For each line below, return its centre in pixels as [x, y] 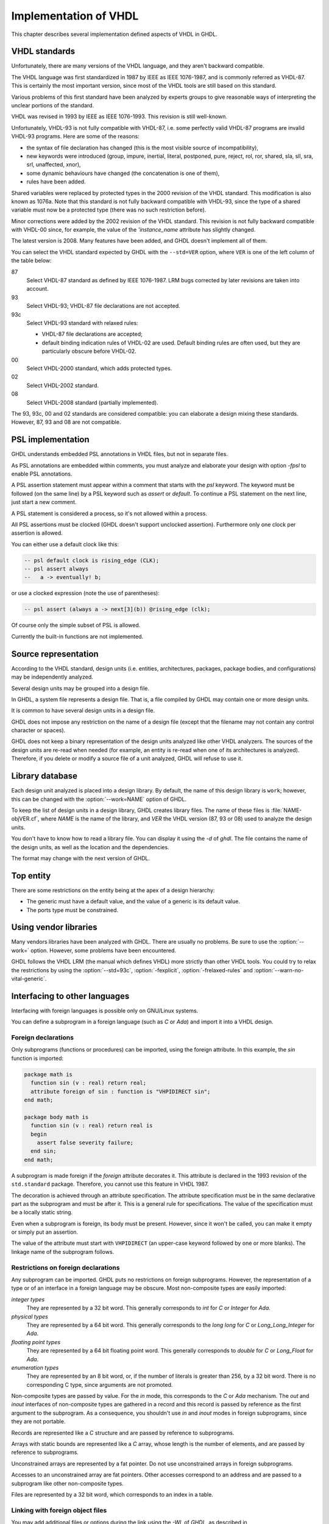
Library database [44, 776]
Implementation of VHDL [75, 16]
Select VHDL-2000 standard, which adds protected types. [99, 368]
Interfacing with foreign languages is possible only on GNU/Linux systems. [105, 1010]
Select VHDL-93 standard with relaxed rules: [82, 323]
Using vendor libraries [54, 928]
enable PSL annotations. [42, 474]
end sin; [44, 1151]
